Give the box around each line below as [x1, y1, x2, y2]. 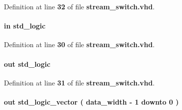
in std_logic [4, 21, 46, 31]
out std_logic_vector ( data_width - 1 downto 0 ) [4, 96, 179, 107]
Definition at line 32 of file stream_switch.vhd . [4, 1, 155, 11]
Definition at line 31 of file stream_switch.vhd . [4, 77, 155, 87]
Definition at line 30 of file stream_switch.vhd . [4, 39, 155, 50]
